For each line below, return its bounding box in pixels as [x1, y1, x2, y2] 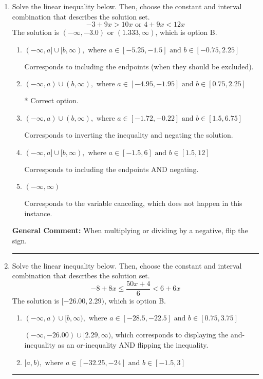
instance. [24, 207, 52, 218]
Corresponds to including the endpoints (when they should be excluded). [24, 61, 254, 71]
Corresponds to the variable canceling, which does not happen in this [24, 198, 242, 209]
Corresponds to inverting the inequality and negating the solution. [24, 129, 233, 140]
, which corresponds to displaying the [111, 329, 229, 340]
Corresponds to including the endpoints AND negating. [24, 163, 199, 174]
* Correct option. [24, 95, 79, 106]
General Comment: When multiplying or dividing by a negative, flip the [12, 225, 248, 236]
